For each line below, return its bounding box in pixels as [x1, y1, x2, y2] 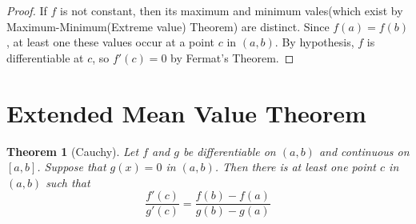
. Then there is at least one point [214, 158, 376, 175]
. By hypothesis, [274, 34, 354, 50]
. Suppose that [37, 158, 106, 175]
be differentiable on [182, 142, 276, 159]
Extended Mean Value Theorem [6, 96, 366, 129]
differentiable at [6, 49, 84, 66]
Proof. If [6, 2, 47, 18]
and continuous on [318, 142, 410, 159]
